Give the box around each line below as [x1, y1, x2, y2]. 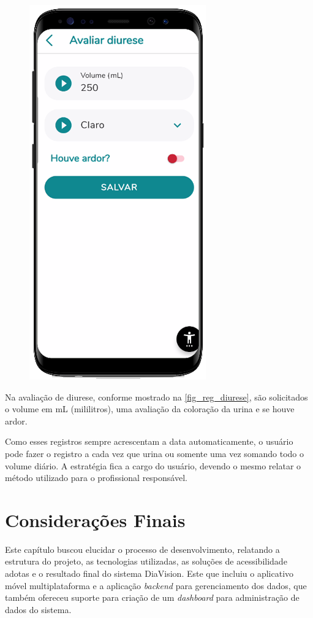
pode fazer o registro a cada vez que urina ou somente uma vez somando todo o [5, 447, 304, 460]
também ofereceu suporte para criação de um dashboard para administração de [5, 591, 300, 604]
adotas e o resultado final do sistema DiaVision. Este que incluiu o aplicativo [5, 567, 294, 580]
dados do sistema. [5, 603, 72, 616]
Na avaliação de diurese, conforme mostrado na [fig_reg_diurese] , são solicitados [5, 390, 308, 403]
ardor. [5, 414, 28, 427]
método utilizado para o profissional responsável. [5, 471, 187, 484]
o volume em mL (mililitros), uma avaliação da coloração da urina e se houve [5, 402, 295, 415]
